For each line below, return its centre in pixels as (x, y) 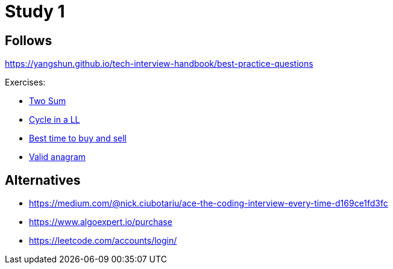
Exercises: (25, 82)
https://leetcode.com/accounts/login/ (103, 241)
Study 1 (35, 11)
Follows (29, 40)
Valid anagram (58, 157)
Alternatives (43, 180)
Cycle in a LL (55, 120)
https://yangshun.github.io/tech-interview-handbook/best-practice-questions (159, 64)
